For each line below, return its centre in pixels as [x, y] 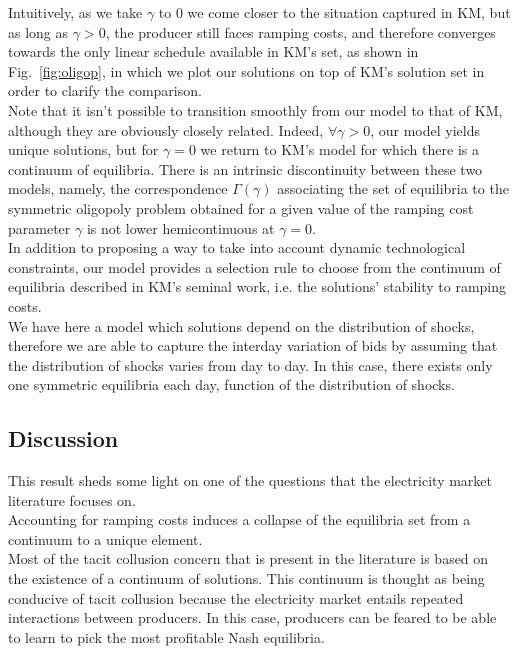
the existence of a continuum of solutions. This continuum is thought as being [246, 578]
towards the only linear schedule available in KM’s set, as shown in [213, 51]
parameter [39, 227]
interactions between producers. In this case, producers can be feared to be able [252, 617]
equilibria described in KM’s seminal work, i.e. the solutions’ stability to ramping [257, 286]
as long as [38, 31]
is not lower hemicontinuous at [180, 227]
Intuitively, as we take [75, 12]
